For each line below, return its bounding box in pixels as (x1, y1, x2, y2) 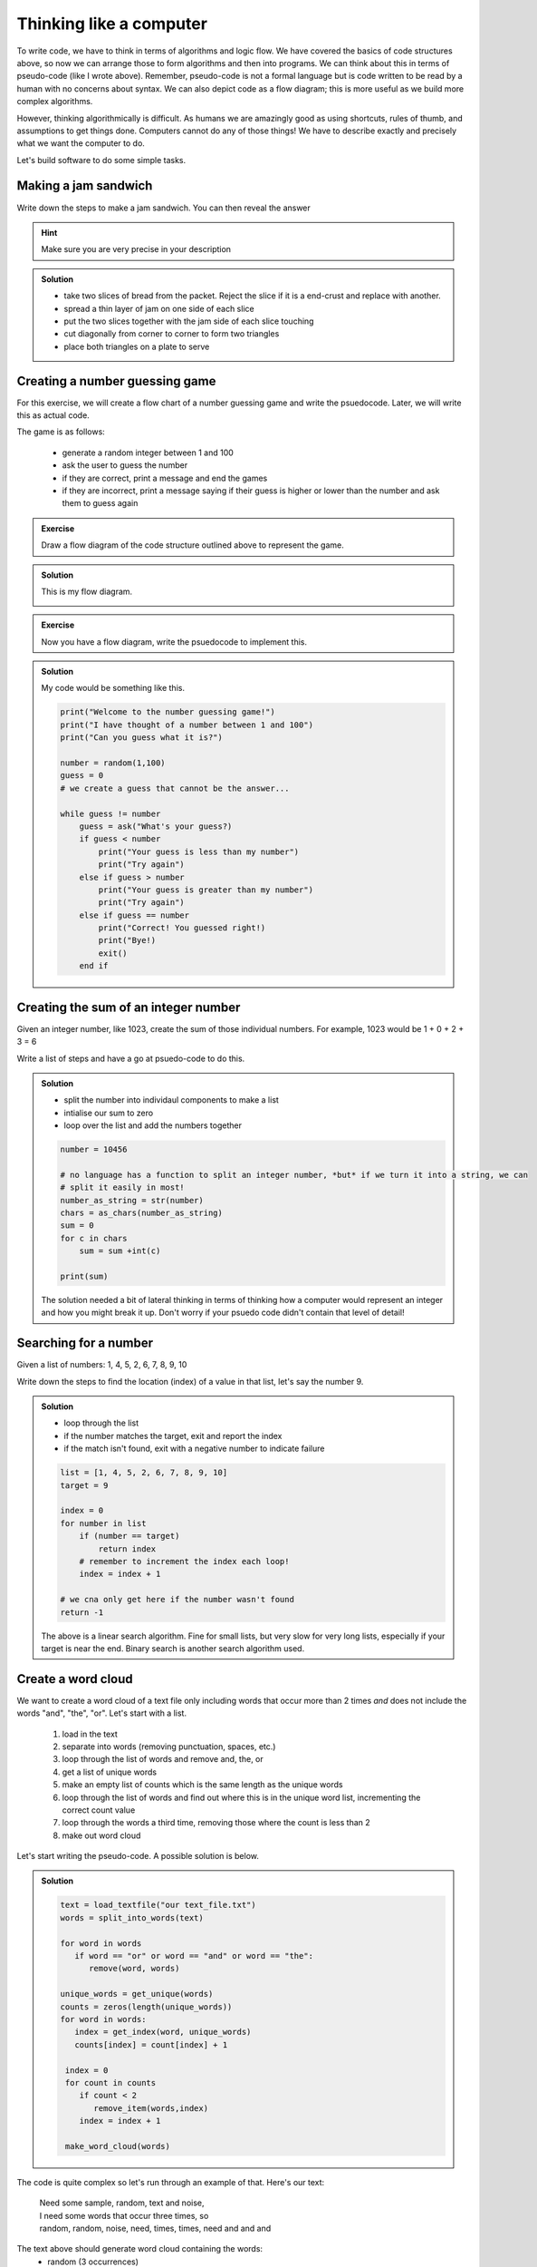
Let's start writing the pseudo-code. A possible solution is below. (16, 1851, 260, 1862)
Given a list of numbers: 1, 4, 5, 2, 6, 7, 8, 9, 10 (16, 1359, 187, 1370)
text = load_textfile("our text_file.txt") (60, 1900, 257, 1911)
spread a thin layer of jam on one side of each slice (63, 303, 254, 314)
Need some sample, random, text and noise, (39, 2197, 205, 2208)
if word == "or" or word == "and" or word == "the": (73, 1951, 314, 1961)
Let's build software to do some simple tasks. (16, 154, 186, 165)
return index (98, 1543, 157, 1554)
